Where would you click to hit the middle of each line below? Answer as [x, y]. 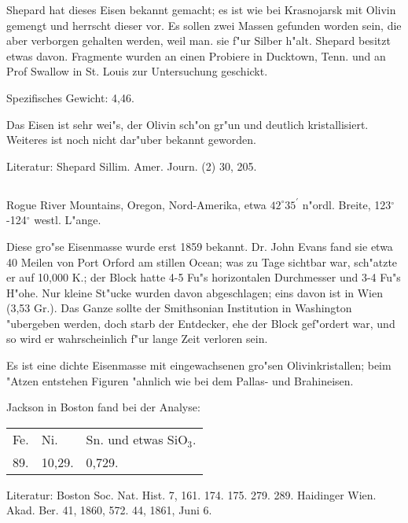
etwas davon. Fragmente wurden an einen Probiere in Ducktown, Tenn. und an [196, 55]
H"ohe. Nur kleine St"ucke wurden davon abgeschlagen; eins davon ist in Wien [195, 292]
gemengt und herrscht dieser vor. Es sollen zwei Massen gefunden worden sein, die [204, 25]
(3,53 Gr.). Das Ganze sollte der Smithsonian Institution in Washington [179, 308]
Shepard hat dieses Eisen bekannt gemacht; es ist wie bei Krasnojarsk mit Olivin [201, 9]
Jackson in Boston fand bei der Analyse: [103, 407]
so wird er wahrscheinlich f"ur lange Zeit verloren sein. [137, 339]
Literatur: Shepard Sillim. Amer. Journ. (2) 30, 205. [132, 166]
